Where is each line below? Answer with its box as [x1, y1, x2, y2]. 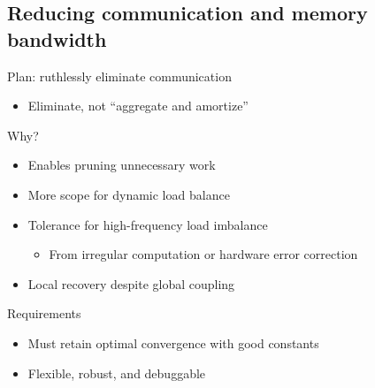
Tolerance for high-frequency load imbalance [27, 215, 268, 233]
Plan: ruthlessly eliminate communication [7, 66, 232, 85]
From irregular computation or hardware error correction [49, 245, 358, 263]
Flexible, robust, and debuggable [27, 363, 206, 382]
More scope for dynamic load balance [27, 185, 230, 203]
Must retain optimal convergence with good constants [27, 333, 319, 352]
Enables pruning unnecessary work [27, 156, 216, 174]
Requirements [7, 304, 81, 323]
